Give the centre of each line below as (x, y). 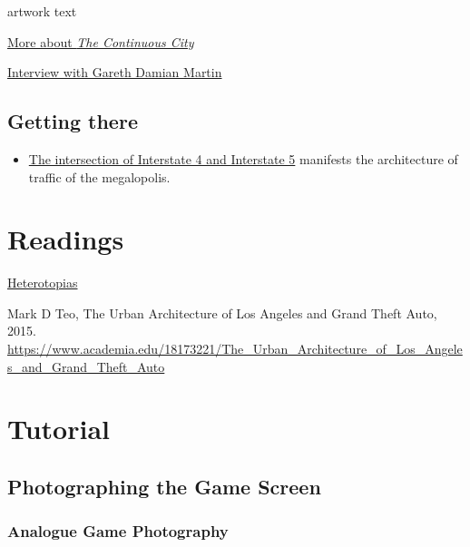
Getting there (73, 121)
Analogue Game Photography (118, 531)
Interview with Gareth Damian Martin (115, 72)
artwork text (42, 11)
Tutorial (59, 429)
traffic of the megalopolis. (99, 176)
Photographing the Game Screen (164, 487)
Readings (66, 239)
